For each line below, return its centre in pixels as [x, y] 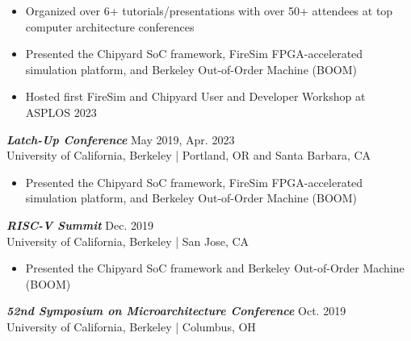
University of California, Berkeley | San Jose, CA [128, 241]
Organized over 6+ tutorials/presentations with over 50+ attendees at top [209, 10]
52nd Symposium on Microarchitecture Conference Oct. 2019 [176, 311]
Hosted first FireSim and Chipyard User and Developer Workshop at [195, 96]
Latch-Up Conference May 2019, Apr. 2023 [121, 139]
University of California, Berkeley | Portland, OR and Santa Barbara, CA [189, 155]
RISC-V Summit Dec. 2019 [80, 225]
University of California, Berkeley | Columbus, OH [131, 326]
